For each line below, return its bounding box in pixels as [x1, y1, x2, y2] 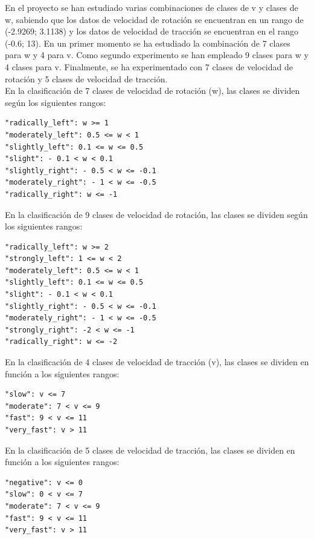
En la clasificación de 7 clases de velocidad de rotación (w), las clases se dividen [5, 84, 300, 97]
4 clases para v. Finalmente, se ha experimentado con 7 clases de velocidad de [5, 60, 293, 73]
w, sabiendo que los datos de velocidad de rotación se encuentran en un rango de [5, 13, 304, 25]
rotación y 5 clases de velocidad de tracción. [5, 72, 168, 85]
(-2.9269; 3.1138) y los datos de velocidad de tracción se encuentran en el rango [5, 25, 299, 38]
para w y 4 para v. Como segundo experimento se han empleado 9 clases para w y [5, 48, 309, 61]
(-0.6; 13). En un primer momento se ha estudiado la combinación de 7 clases [5, 36, 290, 49]
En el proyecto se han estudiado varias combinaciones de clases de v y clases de [5, 1, 298, 13]
